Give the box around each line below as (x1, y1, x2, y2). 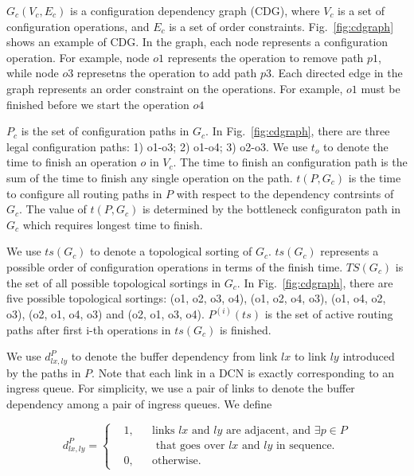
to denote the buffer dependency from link (71, 348, 278, 365)
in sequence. (275, 439, 335, 451)
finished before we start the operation (6, 96, 189, 112)
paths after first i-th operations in (6, 321, 171, 337)
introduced (342, 348, 395, 365)
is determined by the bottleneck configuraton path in (142, 201, 401, 217)
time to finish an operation (6, 154, 137, 170)
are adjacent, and (225, 424, 311, 436)
